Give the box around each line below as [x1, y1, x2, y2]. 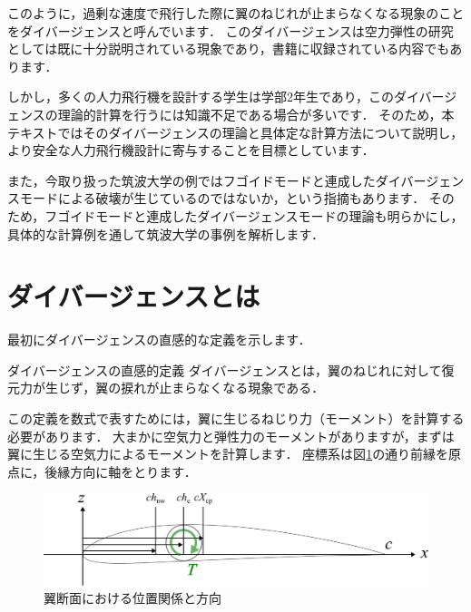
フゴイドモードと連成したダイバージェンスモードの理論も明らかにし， [44, 206, 464, 225]
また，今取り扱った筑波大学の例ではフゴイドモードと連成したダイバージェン [7, 170, 465, 189]
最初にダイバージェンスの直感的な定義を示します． [7, 330, 311, 349]
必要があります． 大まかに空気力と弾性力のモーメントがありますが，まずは [7, 426, 455, 445]
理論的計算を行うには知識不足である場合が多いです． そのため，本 [57, 104, 455, 123]
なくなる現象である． [197, 378, 325, 397]
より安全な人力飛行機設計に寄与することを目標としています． [7, 141, 375, 160]
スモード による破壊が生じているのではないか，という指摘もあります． [7, 189, 426, 208]
